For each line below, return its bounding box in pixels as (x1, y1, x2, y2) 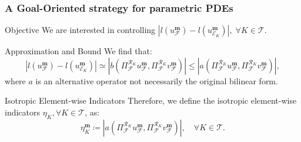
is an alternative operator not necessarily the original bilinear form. (35, 74, 278, 87)
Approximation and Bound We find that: (5, 45, 152, 57)
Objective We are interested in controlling (5, 24, 156, 36)
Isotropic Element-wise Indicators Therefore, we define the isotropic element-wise (5, 94, 297, 107)
